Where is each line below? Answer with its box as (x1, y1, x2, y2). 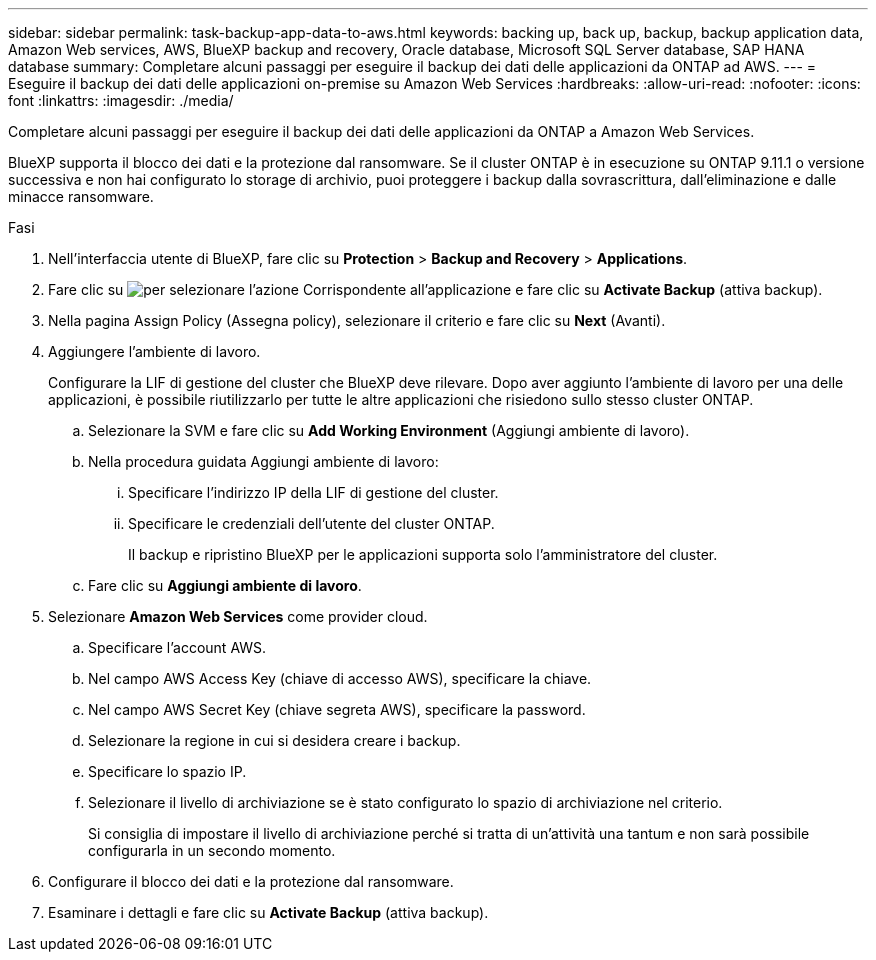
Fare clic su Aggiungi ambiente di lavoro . (88, 577, 362, 594)
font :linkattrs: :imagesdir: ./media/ (8, 92, 234, 109)
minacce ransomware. (8, 188, 154, 205)
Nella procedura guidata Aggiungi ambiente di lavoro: (88, 453, 439, 470)
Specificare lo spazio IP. (88, 763, 247, 780)
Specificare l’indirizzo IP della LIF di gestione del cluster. (128, 484, 499, 501)
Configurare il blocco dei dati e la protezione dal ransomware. (48, 873, 454, 890)
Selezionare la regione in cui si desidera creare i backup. (88, 732, 461, 749)
